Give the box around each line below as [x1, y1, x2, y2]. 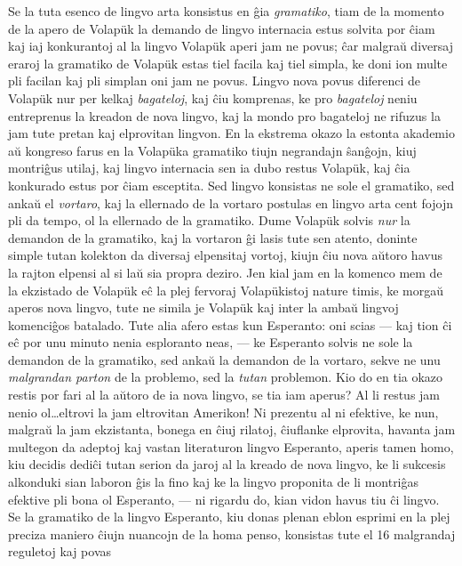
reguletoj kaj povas [8, 542, 112, 561]
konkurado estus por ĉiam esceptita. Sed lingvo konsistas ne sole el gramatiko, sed [8, 175, 455, 194]
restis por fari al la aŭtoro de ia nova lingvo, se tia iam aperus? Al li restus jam [8, 385, 441, 404]
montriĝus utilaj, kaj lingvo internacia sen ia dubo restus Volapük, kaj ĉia [8, 158, 410, 177]
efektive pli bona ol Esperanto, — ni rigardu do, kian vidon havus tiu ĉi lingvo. [8, 489, 440, 508]
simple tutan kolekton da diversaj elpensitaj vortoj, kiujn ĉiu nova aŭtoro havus [8, 246, 442, 264]
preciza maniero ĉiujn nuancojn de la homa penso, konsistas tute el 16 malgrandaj [8, 524, 456, 543]
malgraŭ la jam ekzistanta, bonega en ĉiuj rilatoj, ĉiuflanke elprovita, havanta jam [8, 420, 456, 439]
